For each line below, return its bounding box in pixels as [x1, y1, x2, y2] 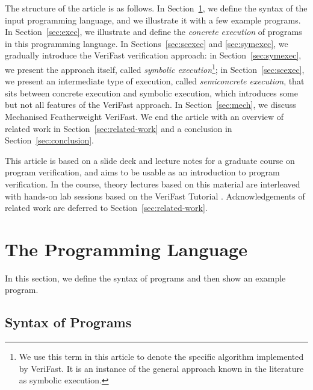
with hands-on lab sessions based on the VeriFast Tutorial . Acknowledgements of [5, 189, 305, 202]
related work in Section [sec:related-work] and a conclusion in [5, 122, 232, 134]
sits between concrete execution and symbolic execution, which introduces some [5, 86, 298, 99]
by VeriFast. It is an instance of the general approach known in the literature [19, 362, 304, 374]
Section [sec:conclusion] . [5, 134, 94, 146]
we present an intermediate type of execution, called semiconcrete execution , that [5, 75, 305, 87]
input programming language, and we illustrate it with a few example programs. [5, 13, 301, 26]
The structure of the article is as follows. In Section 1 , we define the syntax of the [5, 2, 308, 14]
